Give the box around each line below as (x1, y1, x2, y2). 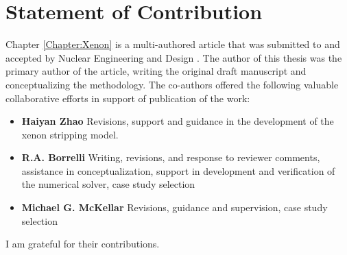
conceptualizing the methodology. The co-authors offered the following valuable (5, 77, 339, 91)
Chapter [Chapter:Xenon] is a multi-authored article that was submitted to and (5, 37, 340, 51)
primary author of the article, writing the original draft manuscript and (5, 64, 307, 78)
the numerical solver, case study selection (21, 177, 195, 191)
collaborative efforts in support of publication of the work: (5, 90, 250, 105)
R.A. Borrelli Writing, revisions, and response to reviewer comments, (21, 150, 320, 165)
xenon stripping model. (21, 127, 119, 141)
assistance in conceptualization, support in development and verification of (21, 163, 335, 178)
